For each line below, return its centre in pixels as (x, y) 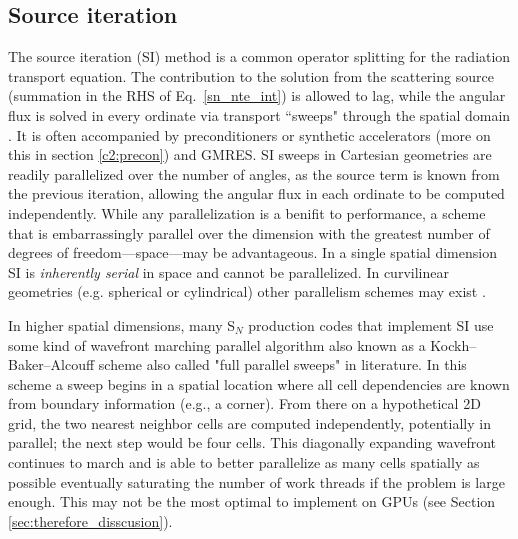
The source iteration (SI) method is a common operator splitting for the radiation (259, 56)
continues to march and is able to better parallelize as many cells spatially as (244, 462)
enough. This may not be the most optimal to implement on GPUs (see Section (252, 501)
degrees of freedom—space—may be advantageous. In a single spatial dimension (252, 252)
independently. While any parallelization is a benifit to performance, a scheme (247, 212)
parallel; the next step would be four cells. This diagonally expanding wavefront (252, 442)
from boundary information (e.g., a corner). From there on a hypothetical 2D (244, 403)
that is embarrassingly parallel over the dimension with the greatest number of (249, 232)
